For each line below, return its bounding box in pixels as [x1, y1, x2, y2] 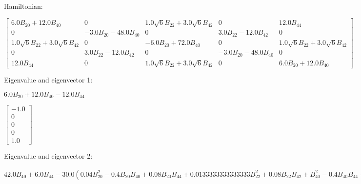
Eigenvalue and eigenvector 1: [4, 75, 93, 85]
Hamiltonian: [4, 1, 43, 11]
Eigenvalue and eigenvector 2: [4, 150, 93, 161]
